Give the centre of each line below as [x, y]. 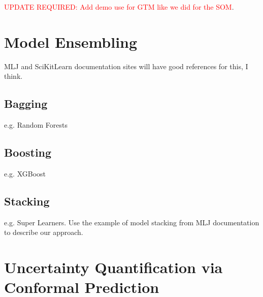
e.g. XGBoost [25, 173]
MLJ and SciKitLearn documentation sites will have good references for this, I [126, 66]
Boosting [28, 152]
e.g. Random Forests [36, 125]
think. [13, 76]
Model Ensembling [71, 41]
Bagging [26, 103]
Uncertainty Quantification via [113, 267]
